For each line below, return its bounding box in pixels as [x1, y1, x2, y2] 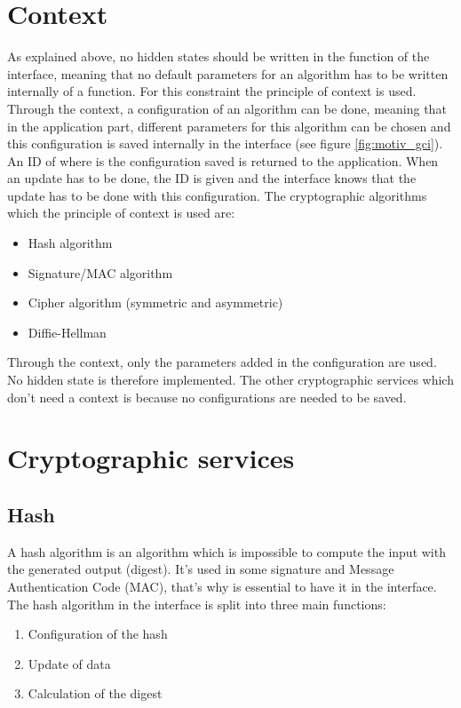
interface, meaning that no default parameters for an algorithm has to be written [7, 64, 449, 83]
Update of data [28, 654, 111, 672]
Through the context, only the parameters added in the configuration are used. [7, 353, 437, 371]
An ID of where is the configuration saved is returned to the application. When [7, 151, 439, 170]
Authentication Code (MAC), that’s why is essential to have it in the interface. [7, 577, 437, 595]
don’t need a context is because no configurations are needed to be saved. [7, 387, 407, 406]
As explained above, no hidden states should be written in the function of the [7, 47, 430, 66]
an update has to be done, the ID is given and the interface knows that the [7, 169, 417, 187]
